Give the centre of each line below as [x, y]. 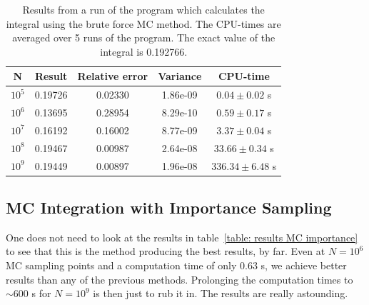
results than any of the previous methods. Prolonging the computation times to [180, 279]
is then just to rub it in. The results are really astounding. [221, 293]
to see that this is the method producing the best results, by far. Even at [166, 251]
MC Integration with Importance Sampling [169, 207]
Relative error [113, 76]
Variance [180, 76]
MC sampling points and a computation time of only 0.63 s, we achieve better [176, 265]
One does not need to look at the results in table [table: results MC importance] [182, 237]
